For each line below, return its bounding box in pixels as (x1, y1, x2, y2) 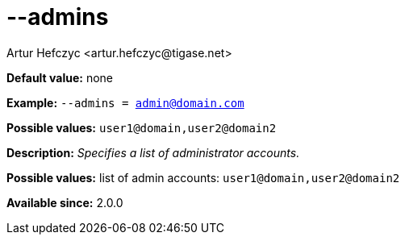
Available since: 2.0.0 (6, 195, 123, 210)
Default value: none (6, 70, 113, 85)
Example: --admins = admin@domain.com (6, 95, 244, 110)
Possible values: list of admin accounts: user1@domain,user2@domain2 (6, 170, 400, 185)
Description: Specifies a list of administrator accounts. (6, 145, 300, 160)
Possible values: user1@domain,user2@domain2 (6, 120, 277, 135)
